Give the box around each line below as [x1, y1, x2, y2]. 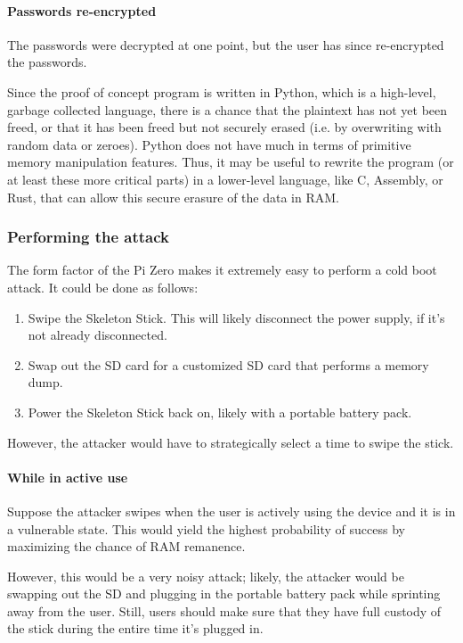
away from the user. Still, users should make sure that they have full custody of [7, 601, 442, 620]
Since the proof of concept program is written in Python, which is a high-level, [7, 82, 436, 101]
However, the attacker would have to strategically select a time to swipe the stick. [7, 433, 454, 451]
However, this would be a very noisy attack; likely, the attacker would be [7, 566, 404, 585]
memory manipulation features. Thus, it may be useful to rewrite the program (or [7, 153, 454, 171]
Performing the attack [7, 226, 169, 248]
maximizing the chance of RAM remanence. [7, 537, 246, 556]
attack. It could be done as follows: [7, 277, 199, 296]
